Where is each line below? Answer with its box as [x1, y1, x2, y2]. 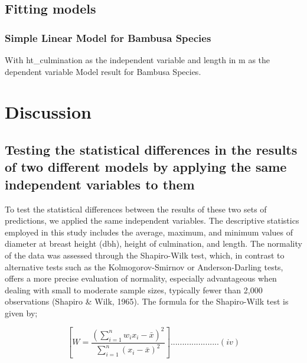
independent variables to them [5, 175, 195, 193]
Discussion [5, 100, 92, 124]
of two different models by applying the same [5, 158, 287, 176]
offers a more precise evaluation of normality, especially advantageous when [5, 272, 277, 284]
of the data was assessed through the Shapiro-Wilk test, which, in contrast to [5, 248, 285, 261]
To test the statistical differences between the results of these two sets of [5, 202, 267, 215]
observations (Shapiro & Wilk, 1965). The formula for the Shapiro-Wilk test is [5, 295, 289, 308]
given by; [5, 306, 38, 319]
